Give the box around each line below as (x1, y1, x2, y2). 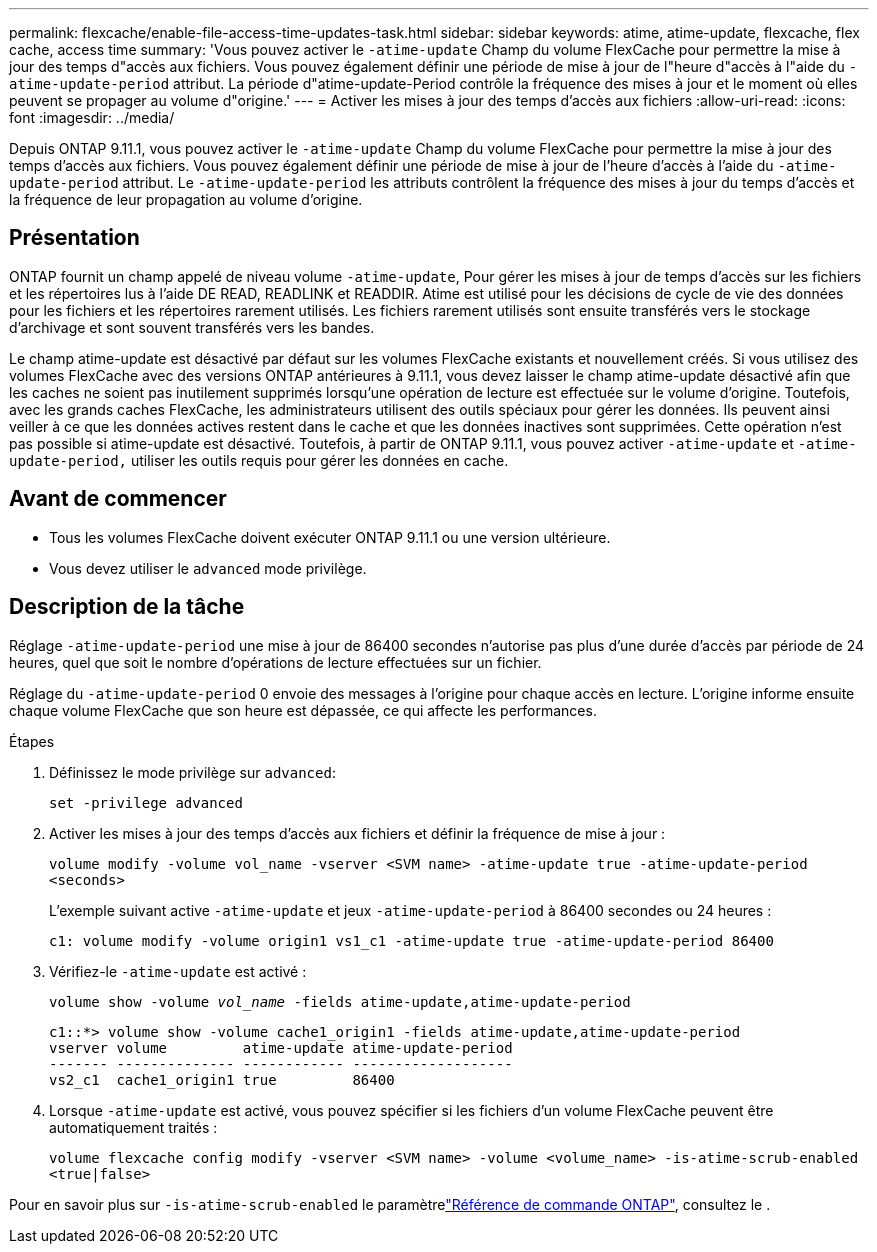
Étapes (9, 732, 55, 750)
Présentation (9, 225, 140, 251)
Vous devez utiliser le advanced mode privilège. (49, 559, 367, 577)
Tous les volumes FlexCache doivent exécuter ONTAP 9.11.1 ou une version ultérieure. (49, 528, 611, 546)
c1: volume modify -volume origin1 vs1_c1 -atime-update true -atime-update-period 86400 (49, 932, 774, 949)
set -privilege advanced (49, 794, 243, 811)
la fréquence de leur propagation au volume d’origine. (9, 191, 363, 208)
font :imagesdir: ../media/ (9, 109, 175, 126)
